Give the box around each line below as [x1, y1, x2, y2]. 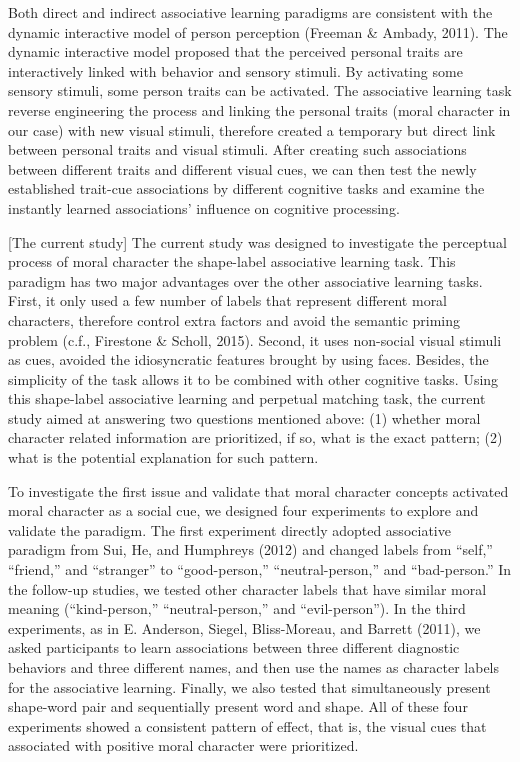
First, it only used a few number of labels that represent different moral [8, 290, 448, 311]
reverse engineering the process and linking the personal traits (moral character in [8, 99, 511, 120]
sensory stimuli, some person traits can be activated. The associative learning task [8, 80, 512, 101]
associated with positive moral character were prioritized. [8, 735, 359, 756]
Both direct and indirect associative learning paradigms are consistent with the [8, 2, 493, 22]
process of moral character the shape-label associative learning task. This [8, 251, 456, 272]
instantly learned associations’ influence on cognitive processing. [8, 197, 400, 218]
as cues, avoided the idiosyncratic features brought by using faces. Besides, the [8, 349, 489, 370]
